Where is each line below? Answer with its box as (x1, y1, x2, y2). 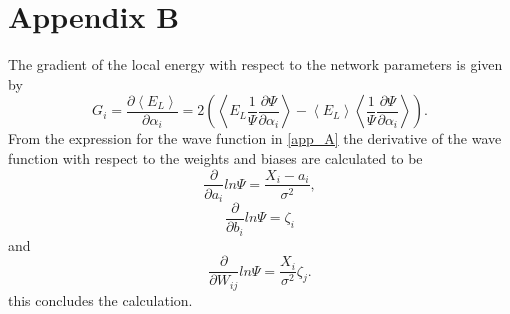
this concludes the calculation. (8, 289, 193, 310)
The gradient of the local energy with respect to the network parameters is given (8, 54, 503, 75)
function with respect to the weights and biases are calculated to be (8, 147, 423, 168)
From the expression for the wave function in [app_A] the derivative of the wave (8, 128, 502, 149)
